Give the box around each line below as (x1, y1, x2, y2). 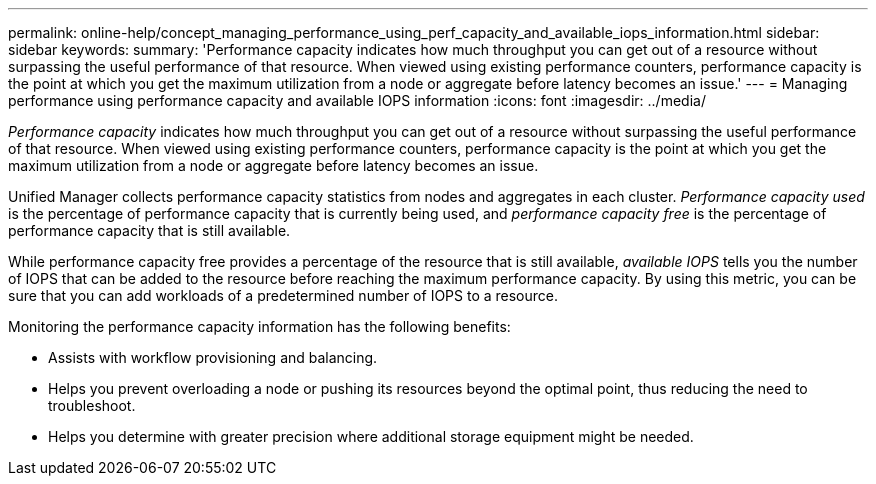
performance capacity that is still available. (8, 222, 291, 239)
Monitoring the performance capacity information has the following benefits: (8, 318, 511, 335)
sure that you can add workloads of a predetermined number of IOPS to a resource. (8, 287, 559, 304)
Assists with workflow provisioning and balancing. (48, 349, 378, 366)
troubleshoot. (48, 397, 136, 414)
